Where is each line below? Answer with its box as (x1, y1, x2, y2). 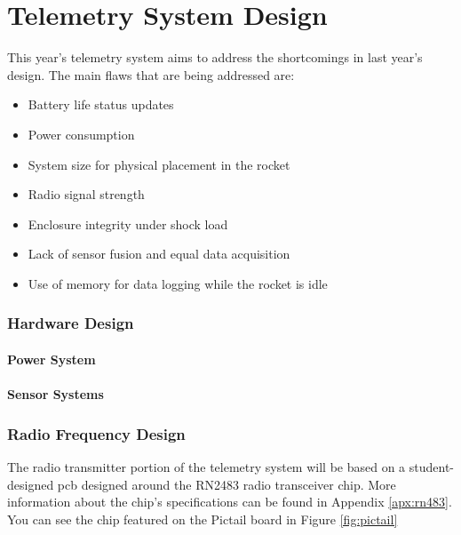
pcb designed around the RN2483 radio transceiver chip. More (57, 475, 396, 493)
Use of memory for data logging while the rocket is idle (28, 274, 328, 292)
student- (409, 457, 455, 475)
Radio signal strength (28, 185, 145, 204)
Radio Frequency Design (7, 422, 186, 444)
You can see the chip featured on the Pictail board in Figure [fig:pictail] (7, 509, 398, 528)
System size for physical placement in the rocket (28, 155, 290, 173)
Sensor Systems (7, 385, 104, 403)
